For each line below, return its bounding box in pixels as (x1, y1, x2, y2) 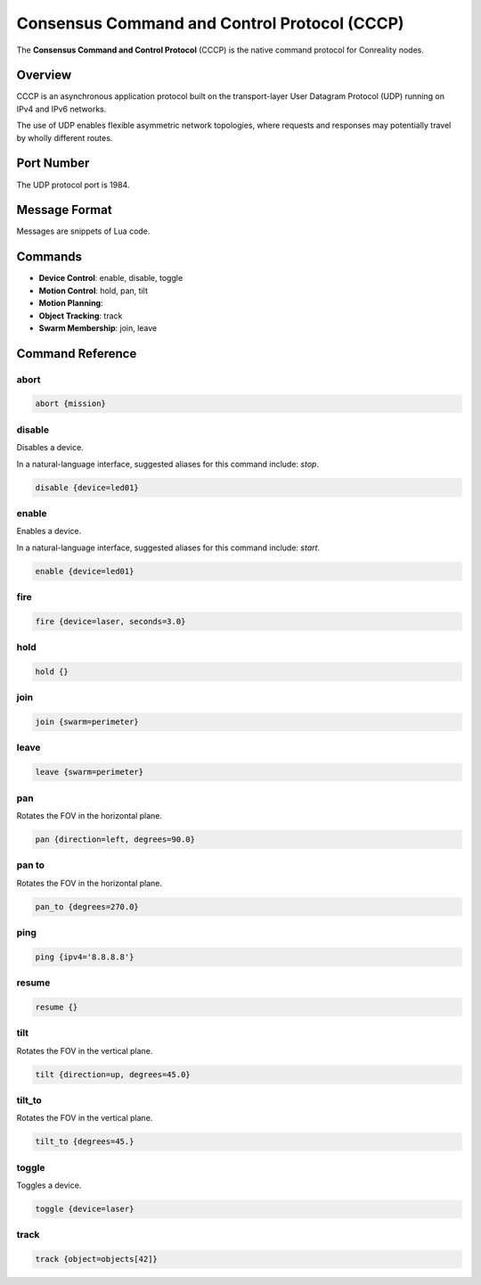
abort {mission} (35, 399, 107, 409)
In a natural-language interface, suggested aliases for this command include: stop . (16, 458, 320, 469)
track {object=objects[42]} (35, 1254, 158, 1264)
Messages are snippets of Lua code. (16, 226, 151, 236)
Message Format (16, 202, 112, 218)
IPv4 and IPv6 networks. (16, 103, 107, 114)
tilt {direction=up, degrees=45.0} (35, 1069, 191, 1079)
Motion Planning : (38, 298, 103, 309)
